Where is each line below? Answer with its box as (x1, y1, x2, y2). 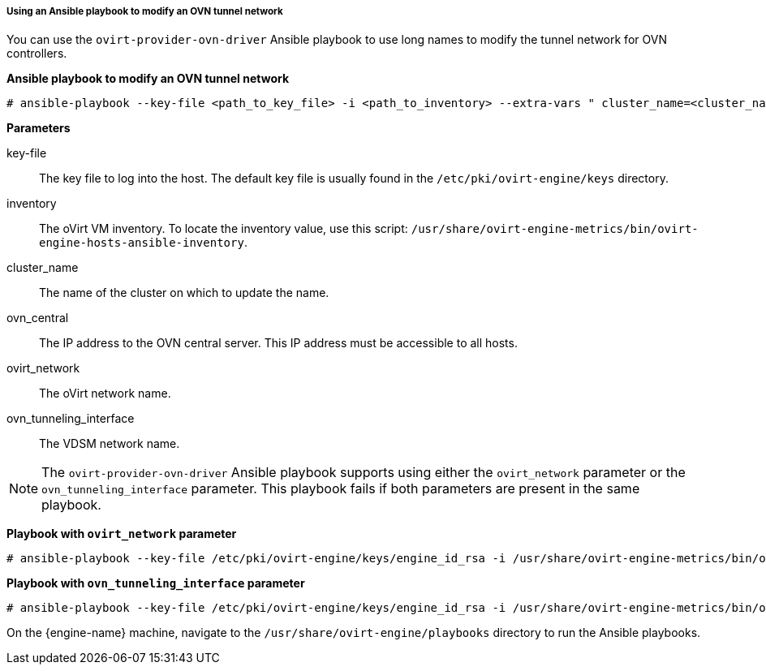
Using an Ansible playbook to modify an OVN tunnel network (6, 6, 283, 17)
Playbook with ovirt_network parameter (6, 527, 237, 541)
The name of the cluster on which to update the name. (39, 286, 329, 300)
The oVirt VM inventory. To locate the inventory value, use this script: (39, 222, 408, 236)
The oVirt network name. (39, 386, 171, 401)
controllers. (6, 46, 67, 61)
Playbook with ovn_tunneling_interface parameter (6, 576, 305, 591)
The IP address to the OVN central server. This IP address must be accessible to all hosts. (39, 336, 518, 351)
